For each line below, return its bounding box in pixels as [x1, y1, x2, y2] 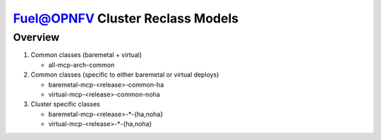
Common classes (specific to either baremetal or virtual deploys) [30, 70, 219, 79]
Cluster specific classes [30, 100, 100, 108]
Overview [13, 31, 60, 44]
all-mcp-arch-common [48, 61, 115, 69]
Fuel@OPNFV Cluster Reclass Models [13, 11, 239, 26]
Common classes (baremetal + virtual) [30, 51, 143, 59]
